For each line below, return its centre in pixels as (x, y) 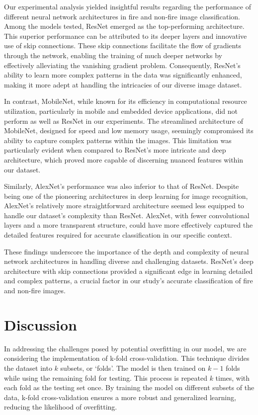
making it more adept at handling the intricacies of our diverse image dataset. (123, 84)
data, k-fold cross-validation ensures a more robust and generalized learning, (120, 397)
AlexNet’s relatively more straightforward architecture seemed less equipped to (124, 206)
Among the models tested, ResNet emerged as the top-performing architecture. (124, 26)
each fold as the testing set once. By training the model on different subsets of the (129, 387)
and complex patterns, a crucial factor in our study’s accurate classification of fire (129, 281)
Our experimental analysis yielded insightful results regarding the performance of (128, 6)
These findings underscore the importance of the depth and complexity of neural (127, 251)
